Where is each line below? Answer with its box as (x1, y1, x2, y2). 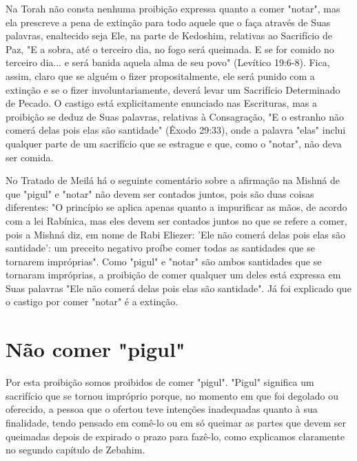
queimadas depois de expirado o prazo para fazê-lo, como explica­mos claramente (6, 429, 345, 443)
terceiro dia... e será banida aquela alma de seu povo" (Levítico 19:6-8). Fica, (6, 55, 330, 70)
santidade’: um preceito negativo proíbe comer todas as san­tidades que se (6, 240, 315, 255)
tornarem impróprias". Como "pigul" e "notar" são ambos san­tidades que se (6, 254, 322, 268)
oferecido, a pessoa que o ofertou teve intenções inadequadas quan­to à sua (6, 402, 318, 416)
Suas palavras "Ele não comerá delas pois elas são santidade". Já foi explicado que (6, 280, 351, 295)
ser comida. (6, 150, 54, 164)
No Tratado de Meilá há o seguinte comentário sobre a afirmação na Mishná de (6, 173, 340, 187)
